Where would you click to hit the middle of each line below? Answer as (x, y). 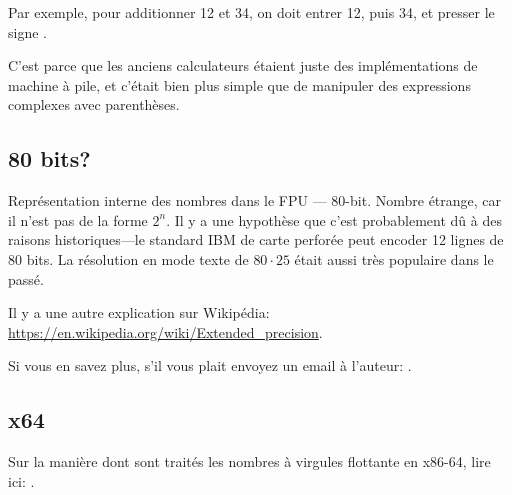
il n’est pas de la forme (78, 219)
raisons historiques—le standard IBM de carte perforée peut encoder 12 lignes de (256, 239)
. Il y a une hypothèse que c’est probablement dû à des (334, 219)
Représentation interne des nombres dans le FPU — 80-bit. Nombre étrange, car (255, 200)
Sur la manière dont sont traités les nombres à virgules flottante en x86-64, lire (249, 461)
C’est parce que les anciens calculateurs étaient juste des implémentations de (243, 65)
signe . (27, 31)
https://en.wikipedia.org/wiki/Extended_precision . (165, 331)
